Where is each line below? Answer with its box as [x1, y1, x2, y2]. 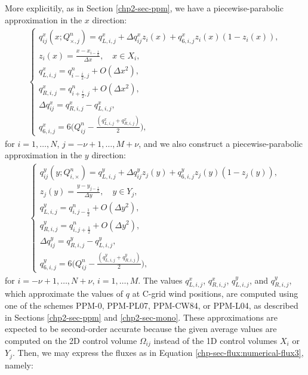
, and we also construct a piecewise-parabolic [138, 137, 303, 149]
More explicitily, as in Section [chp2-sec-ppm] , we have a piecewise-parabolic [5, 2, 284, 14]
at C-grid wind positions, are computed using [132, 287, 298, 300]
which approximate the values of [5, 287, 124, 300]
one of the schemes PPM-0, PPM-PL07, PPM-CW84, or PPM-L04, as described [5, 299, 298, 312]
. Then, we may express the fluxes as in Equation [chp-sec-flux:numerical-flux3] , [12, 346, 304, 359]
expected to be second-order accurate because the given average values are [5, 322, 277, 335]
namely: [5, 358, 33, 371]
